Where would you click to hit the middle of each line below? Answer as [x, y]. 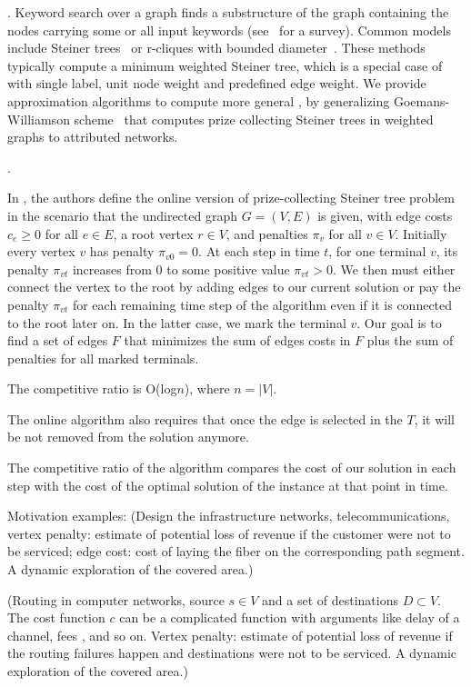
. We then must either [394, 269]
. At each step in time [259, 251]
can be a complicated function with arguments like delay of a [290, 617]
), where [207, 388]
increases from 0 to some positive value [181, 269]
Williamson [39, 119]
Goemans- [421, 100]
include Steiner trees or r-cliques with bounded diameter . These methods [216, 48]
